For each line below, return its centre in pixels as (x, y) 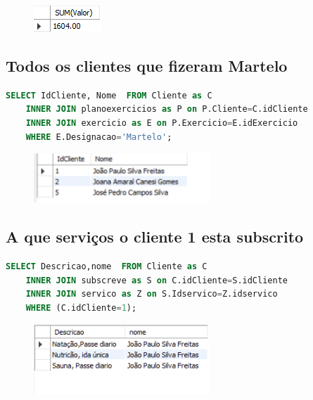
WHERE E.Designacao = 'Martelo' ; (99, 137)
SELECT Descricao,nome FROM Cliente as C (107, 266)
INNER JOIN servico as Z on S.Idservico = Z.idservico (152, 294)
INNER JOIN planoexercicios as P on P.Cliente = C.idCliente (167, 109)
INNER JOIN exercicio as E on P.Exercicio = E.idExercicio (162, 123)
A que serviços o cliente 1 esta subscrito (155, 237)
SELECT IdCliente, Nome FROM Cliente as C (109, 95)
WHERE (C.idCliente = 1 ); (81, 308)
